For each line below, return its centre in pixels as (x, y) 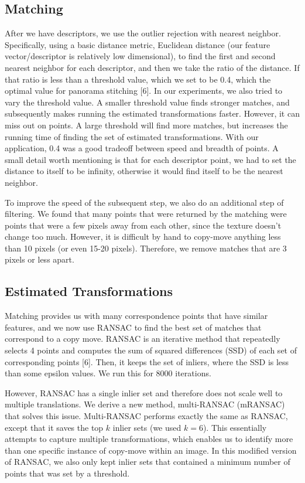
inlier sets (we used (147, 427)
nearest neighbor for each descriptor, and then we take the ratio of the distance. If (152, 67)
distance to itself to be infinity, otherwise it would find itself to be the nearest (144, 171)
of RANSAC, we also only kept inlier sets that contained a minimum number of (148, 462)
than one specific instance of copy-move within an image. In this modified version (151, 450)
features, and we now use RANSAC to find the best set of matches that (133, 327)
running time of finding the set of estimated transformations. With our (132, 136)
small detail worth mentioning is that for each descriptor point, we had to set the (150, 159)
